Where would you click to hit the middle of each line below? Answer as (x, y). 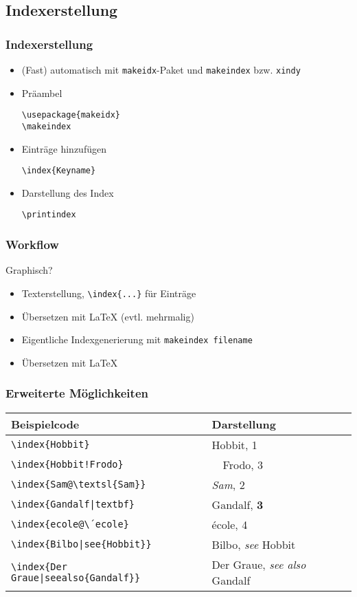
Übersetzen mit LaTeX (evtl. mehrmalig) (108, 316)
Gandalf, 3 (238, 504)
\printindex (49, 215)
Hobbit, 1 (234, 444)
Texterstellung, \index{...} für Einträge (109, 293)
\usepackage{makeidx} (71, 115)
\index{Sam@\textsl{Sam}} (79, 485)
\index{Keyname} (59, 171)
